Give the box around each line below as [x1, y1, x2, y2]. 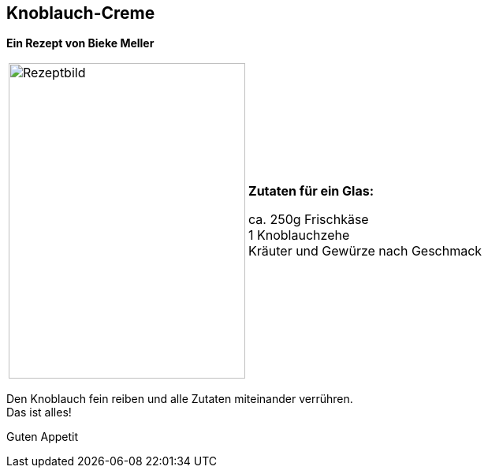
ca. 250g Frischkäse [248, 211, 369, 228]
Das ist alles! [6, 405, 72, 420]
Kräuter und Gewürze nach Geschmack [248, 243, 482, 259]
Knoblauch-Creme [6, 3, 155, 23]
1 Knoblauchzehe [248, 227, 350, 244]
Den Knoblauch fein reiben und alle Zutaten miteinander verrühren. [6, 392, 353, 406]
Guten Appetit [6, 430, 79, 444]
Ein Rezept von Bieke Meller [6, 36, 155, 50]
